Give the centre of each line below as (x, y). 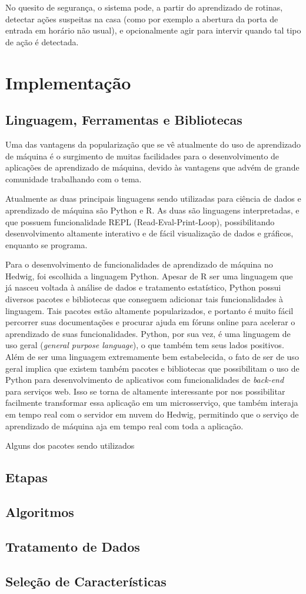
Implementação (68, 82)
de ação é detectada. (42, 41)
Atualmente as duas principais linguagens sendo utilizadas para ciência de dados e (153, 198)
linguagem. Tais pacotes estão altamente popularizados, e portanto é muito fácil (149, 310)
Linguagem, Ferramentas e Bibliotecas (124, 120)
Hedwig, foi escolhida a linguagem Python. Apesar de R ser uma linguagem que (149, 276)
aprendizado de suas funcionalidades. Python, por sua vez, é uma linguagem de (148, 333)
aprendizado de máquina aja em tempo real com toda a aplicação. (124, 426)
